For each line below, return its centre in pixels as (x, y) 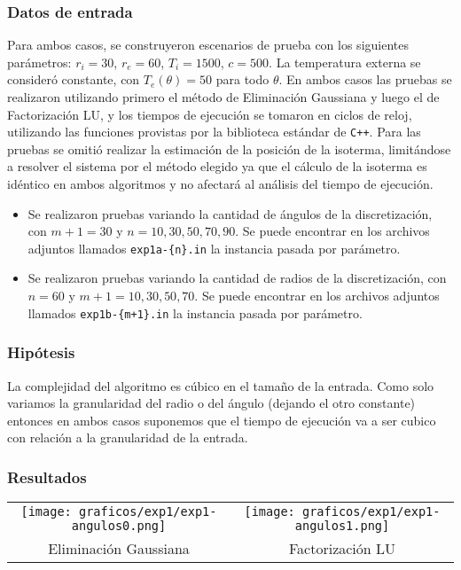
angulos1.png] (342, 526)
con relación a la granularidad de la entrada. (128, 437)
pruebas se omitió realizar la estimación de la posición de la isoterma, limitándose (229, 148)
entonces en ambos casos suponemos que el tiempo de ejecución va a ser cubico (222, 420)
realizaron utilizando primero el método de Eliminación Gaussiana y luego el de (223, 97)
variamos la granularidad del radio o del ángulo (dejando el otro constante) (211, 403)
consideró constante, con (74, 79)
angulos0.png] (119, 526)
